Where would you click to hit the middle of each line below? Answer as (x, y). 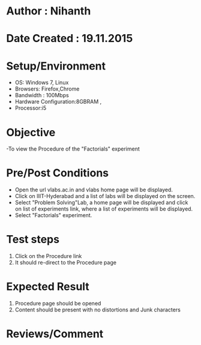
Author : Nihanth (49, 11)
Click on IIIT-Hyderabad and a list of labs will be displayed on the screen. (105, 196)
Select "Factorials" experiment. (53, 215)
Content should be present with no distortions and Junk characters (98, 310)
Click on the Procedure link (48, 256)
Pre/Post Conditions (58, 173)
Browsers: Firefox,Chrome (47, 89)
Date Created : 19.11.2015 (70, 39)
